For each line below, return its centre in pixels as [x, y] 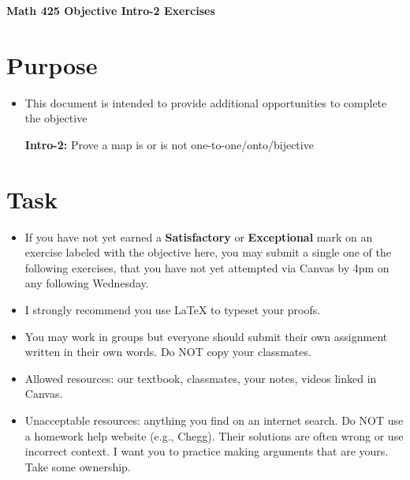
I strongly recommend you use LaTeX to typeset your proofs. [173, 309]
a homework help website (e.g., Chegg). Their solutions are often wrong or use [214, 435]
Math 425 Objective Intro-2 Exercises [111, 10]
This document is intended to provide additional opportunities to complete [206, 102]
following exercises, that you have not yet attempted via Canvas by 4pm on [207, 267]
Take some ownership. [78, 466]
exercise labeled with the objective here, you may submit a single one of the [208, 252]
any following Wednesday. [87, 283]
